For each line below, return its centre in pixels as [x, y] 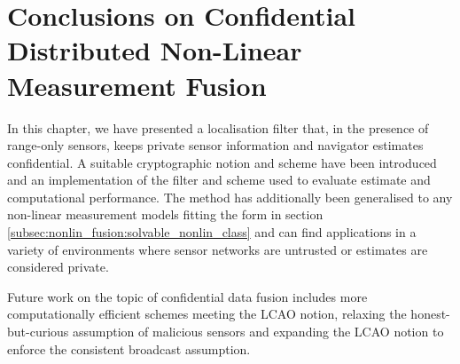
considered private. [58, 267]
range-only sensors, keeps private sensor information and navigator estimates [215, 145]
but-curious [38, 332]
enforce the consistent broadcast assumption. [129, 348]
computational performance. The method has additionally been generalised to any [230, 197]
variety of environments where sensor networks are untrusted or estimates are [218, 249]
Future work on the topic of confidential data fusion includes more [187, 296]
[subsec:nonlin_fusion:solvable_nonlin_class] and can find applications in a [212, 232]
